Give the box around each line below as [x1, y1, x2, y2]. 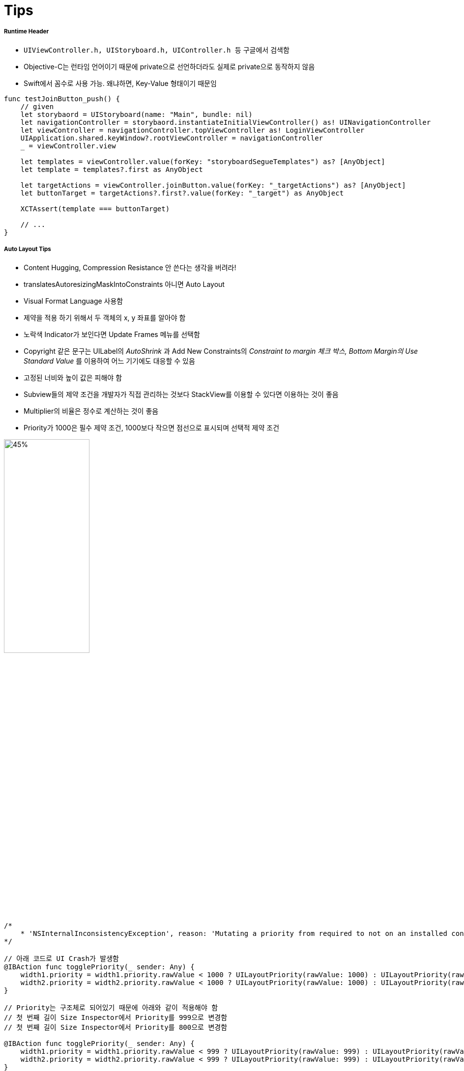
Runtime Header [4, 28, 49, 35]
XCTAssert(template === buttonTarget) [20, 204, 170, 213]
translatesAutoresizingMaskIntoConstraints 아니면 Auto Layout [24, 280, 225, 288]
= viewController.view [29, 141, 116, 150]
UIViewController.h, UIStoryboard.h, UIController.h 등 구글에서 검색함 [24, 45, 290, 54]
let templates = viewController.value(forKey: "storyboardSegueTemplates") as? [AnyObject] [20, 157, 385, 166]
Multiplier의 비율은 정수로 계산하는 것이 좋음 [24, 406, 159, 415]
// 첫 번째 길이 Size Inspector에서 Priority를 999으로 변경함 [4, 1013, 228, 1021]
